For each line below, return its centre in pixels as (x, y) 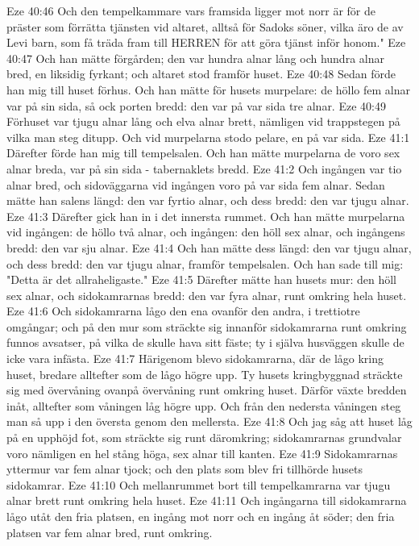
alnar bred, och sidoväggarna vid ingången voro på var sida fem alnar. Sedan (196, 184)
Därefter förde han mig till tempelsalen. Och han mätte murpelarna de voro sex (203, 153)
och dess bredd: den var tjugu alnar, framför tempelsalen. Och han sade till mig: (205, 263)
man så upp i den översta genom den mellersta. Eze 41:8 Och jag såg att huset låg (209, 421)
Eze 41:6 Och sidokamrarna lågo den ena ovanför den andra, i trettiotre (183, 311)
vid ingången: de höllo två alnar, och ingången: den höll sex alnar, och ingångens (206, 232)
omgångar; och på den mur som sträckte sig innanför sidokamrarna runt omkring (207, 326)
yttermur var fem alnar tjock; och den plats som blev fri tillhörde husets (185, 469)
